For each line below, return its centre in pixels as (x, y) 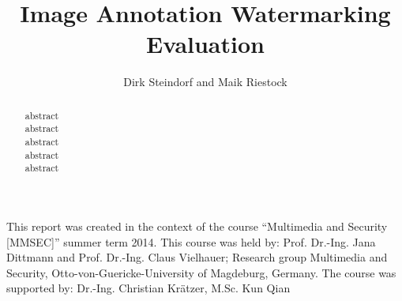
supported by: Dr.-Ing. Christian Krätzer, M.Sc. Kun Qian (148, 288)
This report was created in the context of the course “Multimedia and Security (197, 226)
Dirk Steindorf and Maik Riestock (205, 82)
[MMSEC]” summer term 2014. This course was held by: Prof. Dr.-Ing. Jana (191, 241)
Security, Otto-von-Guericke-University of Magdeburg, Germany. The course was (201, 272)
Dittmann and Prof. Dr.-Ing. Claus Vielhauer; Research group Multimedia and (197, 257)
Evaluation (205, 44)
